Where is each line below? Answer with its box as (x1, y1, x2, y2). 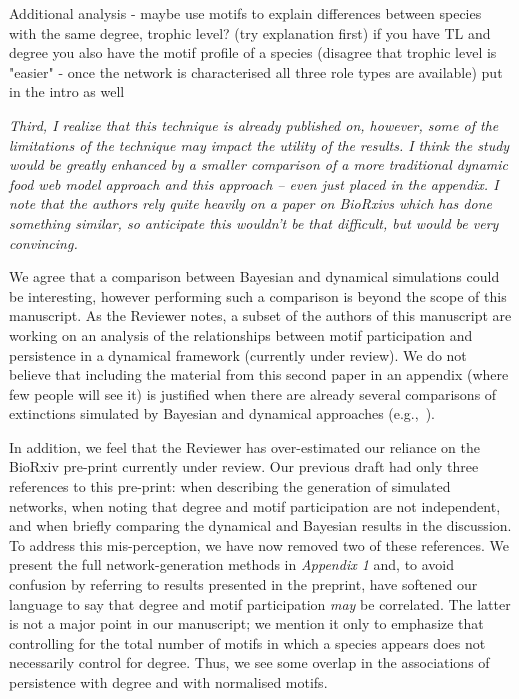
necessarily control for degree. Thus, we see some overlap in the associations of (9, 652, 490, 673)
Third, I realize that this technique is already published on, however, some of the (9, 114, 499, 135)
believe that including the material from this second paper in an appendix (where (9, 364, 509, 385)
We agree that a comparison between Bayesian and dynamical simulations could (9, 266, 500, 287)
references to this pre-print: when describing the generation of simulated (9, 476, 451, 497)
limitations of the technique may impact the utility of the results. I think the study (9, 134, 510, 155)
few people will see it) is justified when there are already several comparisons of (9, 383, 497, 404)
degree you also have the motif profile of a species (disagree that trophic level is (9, 42, 497, 63)
